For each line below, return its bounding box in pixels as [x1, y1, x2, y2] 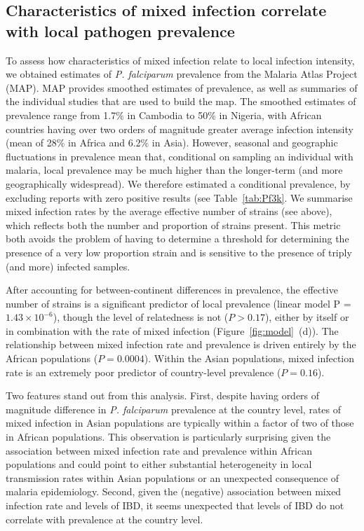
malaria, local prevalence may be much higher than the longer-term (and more [6, 163, 343, 177]
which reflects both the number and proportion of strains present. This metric [6, 217, 341, 232]
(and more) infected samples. [6, 258, 130, 273]
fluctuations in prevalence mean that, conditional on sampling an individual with [6, 149, 353, 163]
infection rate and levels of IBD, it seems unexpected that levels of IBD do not [6, 498, 344, 512]
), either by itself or [264, 310, 349, 324]
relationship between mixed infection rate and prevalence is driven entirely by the [6, 337, 356, 352]
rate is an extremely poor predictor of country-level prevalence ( [6, 364, 281, 379]
